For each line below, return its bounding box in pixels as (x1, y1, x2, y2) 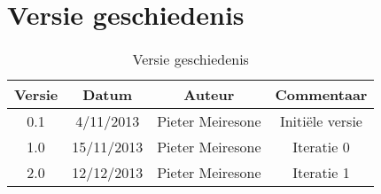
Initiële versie (279, 111, 362, 132)
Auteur (183, 84, 235, 105)
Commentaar (275, 84, 368, 105)
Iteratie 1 (292, 162, 350, 183)
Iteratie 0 (292, 136, 350, 158)
